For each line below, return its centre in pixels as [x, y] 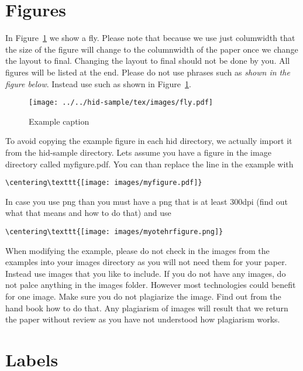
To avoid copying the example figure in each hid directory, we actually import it [149, 141]
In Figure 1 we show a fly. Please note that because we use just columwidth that [150, 38]
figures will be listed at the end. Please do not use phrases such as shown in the [148, 72]
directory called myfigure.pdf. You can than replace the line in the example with [149, 164]
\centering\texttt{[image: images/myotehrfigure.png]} [114, 231]
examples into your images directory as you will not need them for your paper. [146, 262]
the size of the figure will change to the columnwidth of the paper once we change [152, 49]
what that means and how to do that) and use [88, 213]
